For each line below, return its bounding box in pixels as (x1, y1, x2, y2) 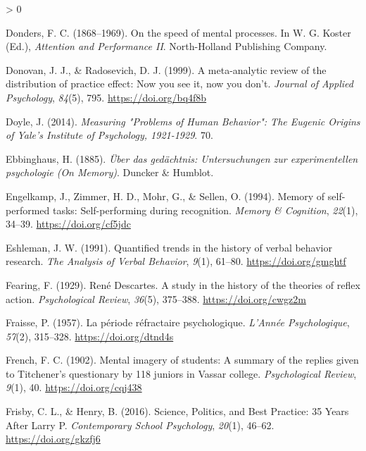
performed (6, 202, 50, 217)
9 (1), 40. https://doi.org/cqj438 (6, 380, 142, 395)
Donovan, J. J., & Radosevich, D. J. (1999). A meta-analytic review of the (6, 62, 327, 77)
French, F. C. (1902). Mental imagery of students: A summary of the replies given (6, 352, 359, 367)
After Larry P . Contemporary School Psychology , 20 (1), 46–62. (6, 417, 274, 432)
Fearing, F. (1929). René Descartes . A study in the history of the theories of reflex (6, 277, 360, 292)
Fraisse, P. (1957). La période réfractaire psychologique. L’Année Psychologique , (6, 315, 350, 330)
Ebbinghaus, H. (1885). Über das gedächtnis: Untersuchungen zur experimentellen (6, 151, 358, 166)
